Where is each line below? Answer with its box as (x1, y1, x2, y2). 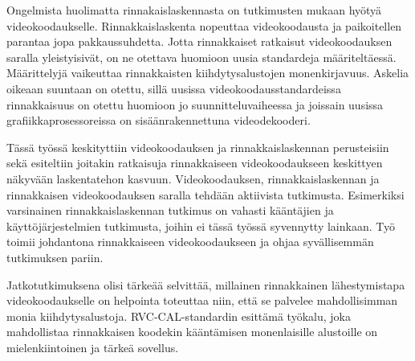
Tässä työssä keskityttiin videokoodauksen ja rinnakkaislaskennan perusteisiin (6, 138, 389, 155)
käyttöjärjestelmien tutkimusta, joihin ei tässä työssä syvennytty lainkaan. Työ (6, 217, 395, 234)
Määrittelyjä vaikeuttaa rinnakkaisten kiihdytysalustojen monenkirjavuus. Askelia (6, 64, 409, 81)
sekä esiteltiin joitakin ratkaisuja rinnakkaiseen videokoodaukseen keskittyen (6, 154, 383, 171)
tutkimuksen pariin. (6, 248, 104, 265)
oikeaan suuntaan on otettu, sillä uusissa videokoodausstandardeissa (6, 80, 341, 96)
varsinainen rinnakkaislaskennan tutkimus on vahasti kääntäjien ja (6, 202, 334, 219)
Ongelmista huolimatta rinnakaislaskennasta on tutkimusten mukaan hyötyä (6, 2, 382, 18)
